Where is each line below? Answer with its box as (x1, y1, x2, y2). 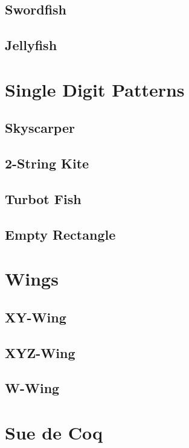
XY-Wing (5, 307, 66, 326)
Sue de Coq (5, 420, 103, 444)
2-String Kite (5, 154, 89, 173)
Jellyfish (5, 36, 57, 54)
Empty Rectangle (5, 225, 116, 243)
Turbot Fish (5, 189, 82, 208)
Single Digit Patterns (5, 77, 185, 101)
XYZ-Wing (5, 343, 75, 362)
